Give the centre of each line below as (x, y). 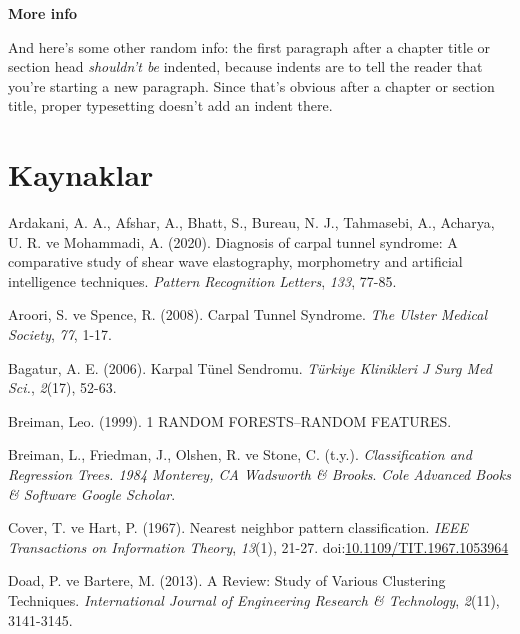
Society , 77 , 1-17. (60, 334)
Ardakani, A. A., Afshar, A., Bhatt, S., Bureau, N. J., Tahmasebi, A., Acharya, (251, 222)
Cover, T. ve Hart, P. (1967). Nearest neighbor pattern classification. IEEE (238, 527)
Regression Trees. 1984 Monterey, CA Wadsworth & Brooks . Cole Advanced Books (259, 474)
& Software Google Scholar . (92, 493)
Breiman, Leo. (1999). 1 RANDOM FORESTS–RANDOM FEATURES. (230, 420)
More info (43, 13)
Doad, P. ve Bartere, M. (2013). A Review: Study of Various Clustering (227, 580)
